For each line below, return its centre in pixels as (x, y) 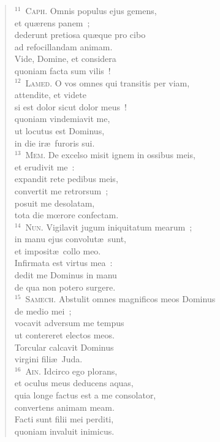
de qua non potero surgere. (65, 287)
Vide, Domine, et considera (65, 59)
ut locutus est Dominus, (59, 130)
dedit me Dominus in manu (66, 275)
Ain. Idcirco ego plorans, (71, 371)
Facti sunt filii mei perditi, (64, 419)
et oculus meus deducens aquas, (74, 383)
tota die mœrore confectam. (66, 215)
